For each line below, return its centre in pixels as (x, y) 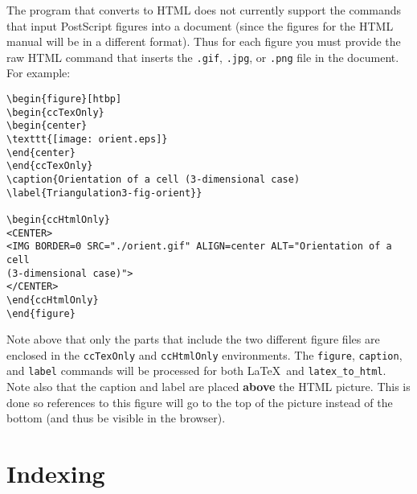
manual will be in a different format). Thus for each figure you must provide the (204, 41)
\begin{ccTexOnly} (55, 112)
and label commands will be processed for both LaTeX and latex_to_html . (196, 370)
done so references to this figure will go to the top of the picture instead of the (200, 402)
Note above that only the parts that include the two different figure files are (193, 339)
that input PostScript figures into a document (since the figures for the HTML (200, 25)
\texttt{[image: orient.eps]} (87, 139)
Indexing (56, 473)
